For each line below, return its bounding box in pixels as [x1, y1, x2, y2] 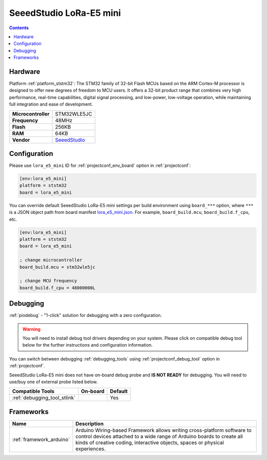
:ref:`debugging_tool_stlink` [12, 394, 76, 401]
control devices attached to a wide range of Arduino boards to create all [75, 433, 243, 440]
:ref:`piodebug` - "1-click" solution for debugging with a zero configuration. [9, 312, 162, 318]
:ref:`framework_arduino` [12, 436, 70, 443]
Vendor [12, 136, 30, 143]
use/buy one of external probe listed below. [9, 379, 98, 385]
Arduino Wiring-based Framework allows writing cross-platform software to [75, 426, 252, 433]
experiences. [75, 445, 106, 452]
